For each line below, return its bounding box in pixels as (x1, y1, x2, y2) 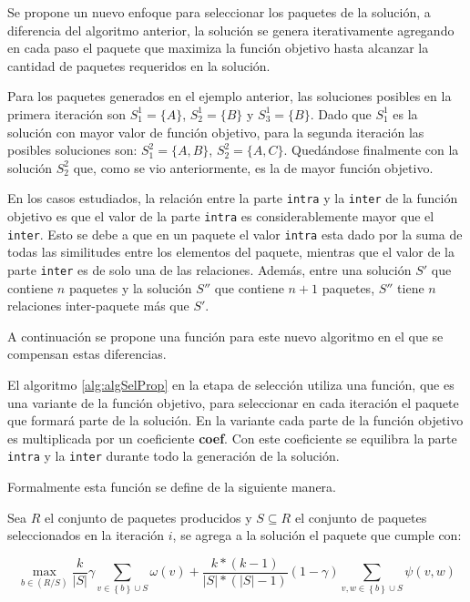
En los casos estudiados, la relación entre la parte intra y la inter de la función (7, 189, 458, 208)
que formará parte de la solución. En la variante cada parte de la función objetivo (7, 411, 464, 430)
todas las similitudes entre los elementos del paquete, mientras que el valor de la (7, 242, 455, 261)
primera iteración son (7, 104, 127, 123)
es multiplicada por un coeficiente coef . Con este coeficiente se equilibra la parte (7, 428, 457, 447)
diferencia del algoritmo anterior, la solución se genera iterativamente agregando (7, 20, 455, 39)
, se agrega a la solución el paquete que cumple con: (172, 525, 462, 545)
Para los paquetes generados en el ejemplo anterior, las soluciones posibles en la (7, 87, 452, 106)
